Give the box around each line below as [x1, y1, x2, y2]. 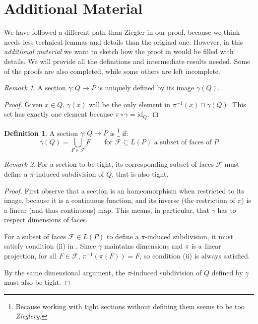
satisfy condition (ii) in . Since [4, 241, 96, 251]
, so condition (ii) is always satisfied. [139, 251, 250, 261]
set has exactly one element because [4, 109, 113, 119]
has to [217, 204, 236, 215]
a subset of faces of [154, 138, 212, 146]
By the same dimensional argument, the [4, 267, 126, 277]
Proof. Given [4, 99, 43, 109]
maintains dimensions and [104, 241, 183, 251]
